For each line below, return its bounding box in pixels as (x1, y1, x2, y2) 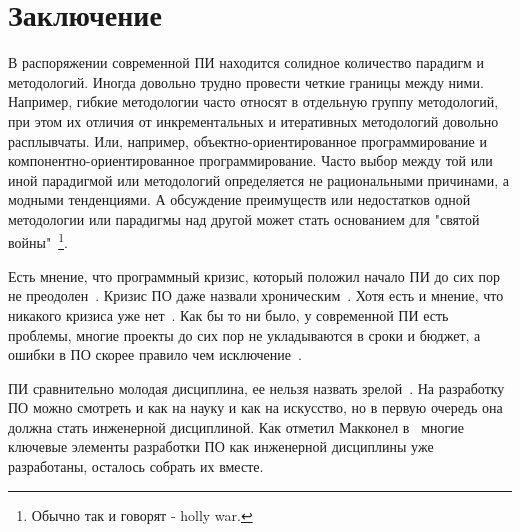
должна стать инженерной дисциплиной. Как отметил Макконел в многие (8, 416, 464, 437)
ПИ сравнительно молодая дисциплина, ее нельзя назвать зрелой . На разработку (8, 377, 505, 398)
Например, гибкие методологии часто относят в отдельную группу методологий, (8, 91, 499, 112)
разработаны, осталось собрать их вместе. (8, 456, 264, 477)
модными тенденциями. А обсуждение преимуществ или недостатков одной (8, 189, 471, 210)
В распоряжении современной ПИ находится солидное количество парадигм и (8, 52, 485, 73)
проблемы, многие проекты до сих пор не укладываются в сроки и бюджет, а (8, 324, 481, 345)
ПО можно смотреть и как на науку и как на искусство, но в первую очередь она (8, 397, 503, 418)
